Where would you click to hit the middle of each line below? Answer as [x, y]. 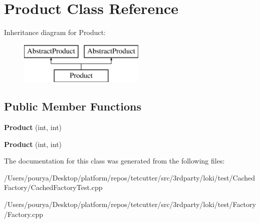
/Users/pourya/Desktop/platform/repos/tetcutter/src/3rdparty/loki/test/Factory [130, 204]
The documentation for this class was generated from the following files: [114, 161]
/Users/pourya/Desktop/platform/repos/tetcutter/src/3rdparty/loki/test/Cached [130, 177]
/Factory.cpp [24, 214]
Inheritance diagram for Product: [55, 32]
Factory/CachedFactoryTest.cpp [53, 187]
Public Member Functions [73, 106]
